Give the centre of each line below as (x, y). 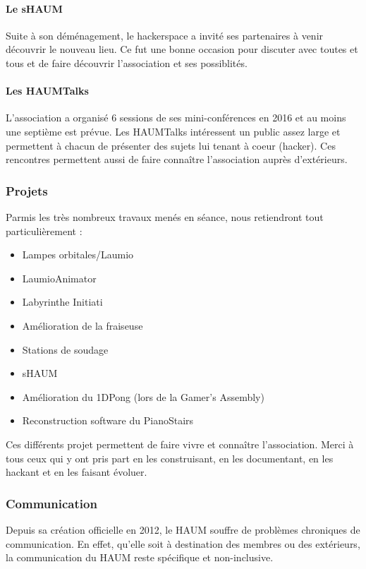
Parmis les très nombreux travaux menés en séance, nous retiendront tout (165, 216)
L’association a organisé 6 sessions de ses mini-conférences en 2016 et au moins (176, 118)
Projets (27, 190)
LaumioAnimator (59, 278)
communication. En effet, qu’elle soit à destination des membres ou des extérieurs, (183, 543)
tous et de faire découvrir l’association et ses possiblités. (127, 62)
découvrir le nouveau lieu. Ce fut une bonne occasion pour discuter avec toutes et (182, 49)
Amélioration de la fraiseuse (83, 325)
